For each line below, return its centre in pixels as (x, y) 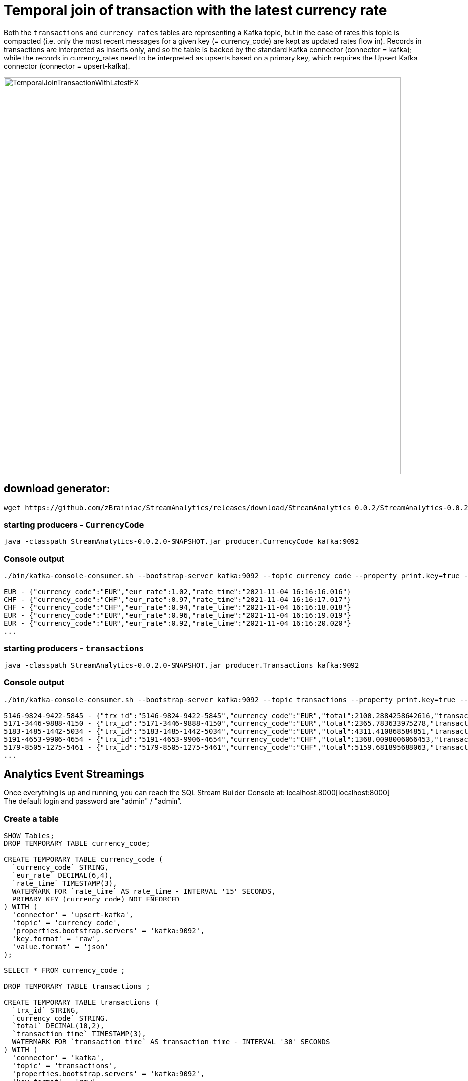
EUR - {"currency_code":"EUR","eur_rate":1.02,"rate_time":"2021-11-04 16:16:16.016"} (177, 592)
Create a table (31, 818)
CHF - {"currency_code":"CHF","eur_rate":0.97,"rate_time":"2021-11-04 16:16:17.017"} (177, 600)
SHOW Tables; (29, 836)
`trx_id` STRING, (46, 1010)
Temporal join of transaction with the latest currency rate (196, 10)
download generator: (57, 489)
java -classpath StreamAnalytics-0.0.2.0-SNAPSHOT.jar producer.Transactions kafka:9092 (182, 665)
